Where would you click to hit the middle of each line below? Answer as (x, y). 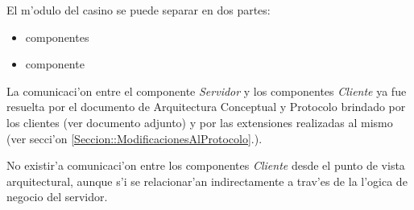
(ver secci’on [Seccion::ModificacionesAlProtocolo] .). (135, 138)
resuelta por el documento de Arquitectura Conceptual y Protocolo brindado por (206, 107)
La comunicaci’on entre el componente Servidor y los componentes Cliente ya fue (207, 91)
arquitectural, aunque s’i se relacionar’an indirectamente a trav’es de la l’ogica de (207, 181)
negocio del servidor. (57, 197)
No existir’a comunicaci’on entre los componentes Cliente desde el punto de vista (206, 165)
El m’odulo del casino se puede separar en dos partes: (139, 10)
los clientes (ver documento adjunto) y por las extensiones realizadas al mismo (200, 122)
